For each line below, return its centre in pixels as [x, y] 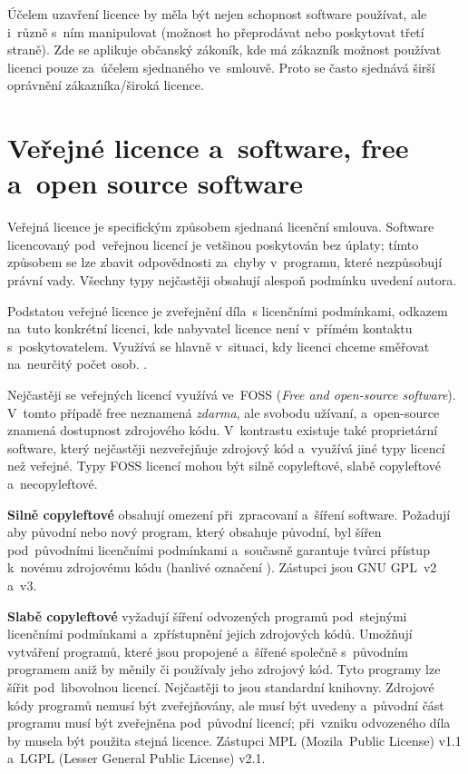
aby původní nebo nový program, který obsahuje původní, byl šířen [195, 532]
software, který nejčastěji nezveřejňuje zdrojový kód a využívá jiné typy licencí [226, 447]
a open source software [156, 183]
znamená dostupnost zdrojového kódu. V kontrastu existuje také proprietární [223, 430]
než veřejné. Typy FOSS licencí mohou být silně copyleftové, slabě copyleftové [224, 466]
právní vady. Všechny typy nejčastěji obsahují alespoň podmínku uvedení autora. [232, 280]
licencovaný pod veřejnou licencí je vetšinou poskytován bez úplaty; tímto [213, 244]
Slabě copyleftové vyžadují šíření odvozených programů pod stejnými [207, 615]
